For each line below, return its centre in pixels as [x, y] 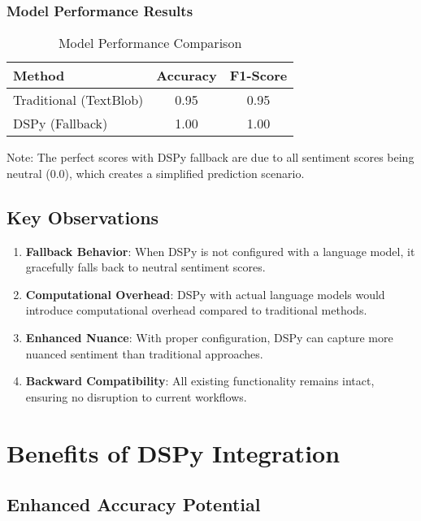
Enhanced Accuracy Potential [134, 504]
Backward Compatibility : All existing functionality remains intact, [200, 381]
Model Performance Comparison [150, 43]
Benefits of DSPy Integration [174, 452]
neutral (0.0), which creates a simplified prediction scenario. [156, 173]
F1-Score [258, 76]
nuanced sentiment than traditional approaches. [144, 353]
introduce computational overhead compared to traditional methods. [196, 310]
